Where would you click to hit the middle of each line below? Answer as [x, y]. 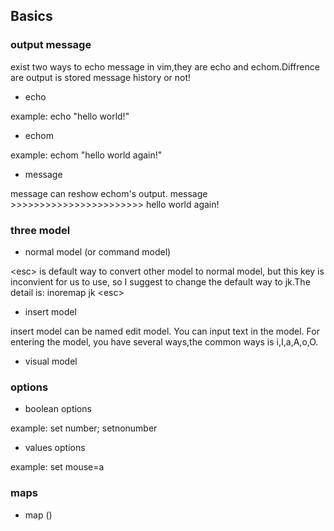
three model [40, 230]
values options [55, 448]
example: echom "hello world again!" [86, 155]
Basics [31, 16]
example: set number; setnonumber [84, 428]
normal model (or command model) [98, 251]
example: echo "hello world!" [70, 116]
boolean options [58, 409]
